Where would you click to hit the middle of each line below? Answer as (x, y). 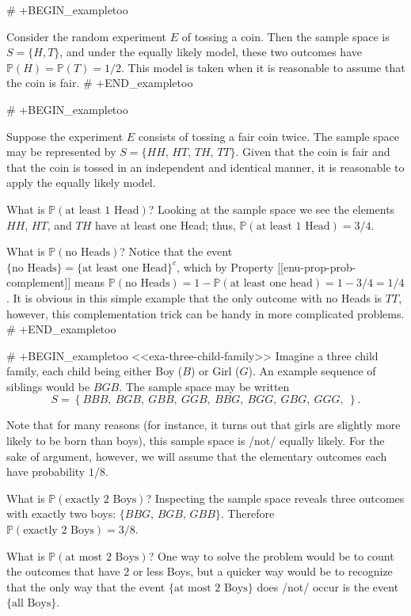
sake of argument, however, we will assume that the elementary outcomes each (197, 456)
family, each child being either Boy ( (95, 371)
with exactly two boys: (61, 513)
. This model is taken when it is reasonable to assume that (263, 67)
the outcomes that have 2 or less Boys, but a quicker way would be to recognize (200, 571)
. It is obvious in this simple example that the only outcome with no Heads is (194, 297)
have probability (46, 472)
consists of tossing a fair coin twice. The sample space (268, 136)
